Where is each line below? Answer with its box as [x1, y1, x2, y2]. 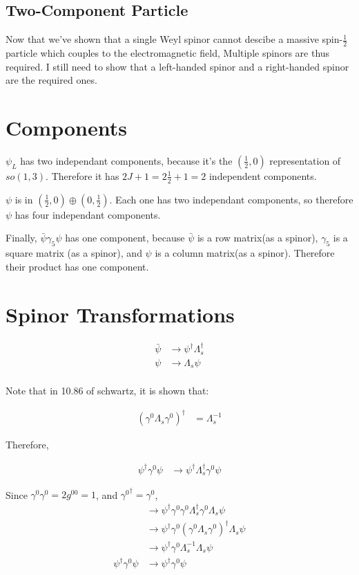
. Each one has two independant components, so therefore [109, 192, 353, 206]
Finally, [6, 230, 37, 245]
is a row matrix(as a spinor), [197, 230, 318, 245]
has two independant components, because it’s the [20, 153, 233, 167]
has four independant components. [14, 207, 161, 221]
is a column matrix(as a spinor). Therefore [155, 246, 335, 260]
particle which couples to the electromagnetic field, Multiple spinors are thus [6, 46, 330, 60]
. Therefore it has [46, 168, 119, 183]
